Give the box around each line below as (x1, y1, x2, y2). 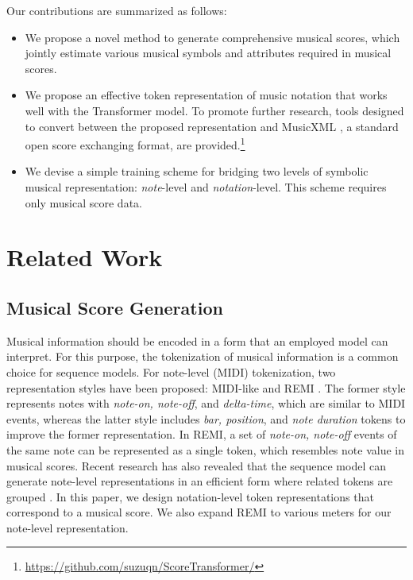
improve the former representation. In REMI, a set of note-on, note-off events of (6, 426, 397, 443)
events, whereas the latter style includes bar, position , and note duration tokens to (6, 410, 406, 427)
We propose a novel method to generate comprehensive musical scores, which (25, 29, 400, 45)
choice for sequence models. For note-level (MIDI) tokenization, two (6, 363, 336, 380)
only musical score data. (25, 194, 142, 211)
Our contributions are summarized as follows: (6, 2, 227, 18)
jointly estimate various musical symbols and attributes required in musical (25, 44, 392, 61)
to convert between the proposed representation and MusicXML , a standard (25, 118, 399, 134)
